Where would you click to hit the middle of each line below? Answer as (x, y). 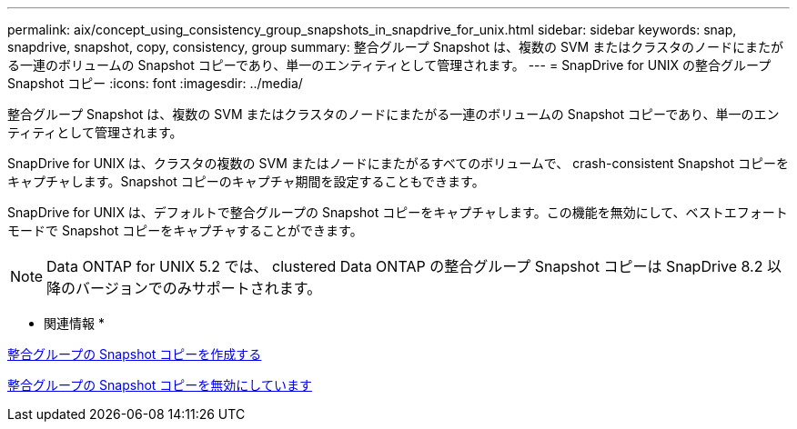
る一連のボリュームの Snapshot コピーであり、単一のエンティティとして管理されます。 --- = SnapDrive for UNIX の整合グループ (389, 65)
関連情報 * (74, 323)
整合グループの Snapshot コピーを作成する (135, 354)
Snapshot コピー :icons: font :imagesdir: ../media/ (155, 83)
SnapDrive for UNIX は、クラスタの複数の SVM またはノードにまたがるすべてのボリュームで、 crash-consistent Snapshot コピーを (398, 163)
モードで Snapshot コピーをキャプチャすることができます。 (185, 230)
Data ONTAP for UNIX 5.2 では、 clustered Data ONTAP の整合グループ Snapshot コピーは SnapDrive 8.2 (405, 266)
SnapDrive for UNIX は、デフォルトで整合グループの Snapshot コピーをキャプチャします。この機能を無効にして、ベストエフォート (398, 212)
